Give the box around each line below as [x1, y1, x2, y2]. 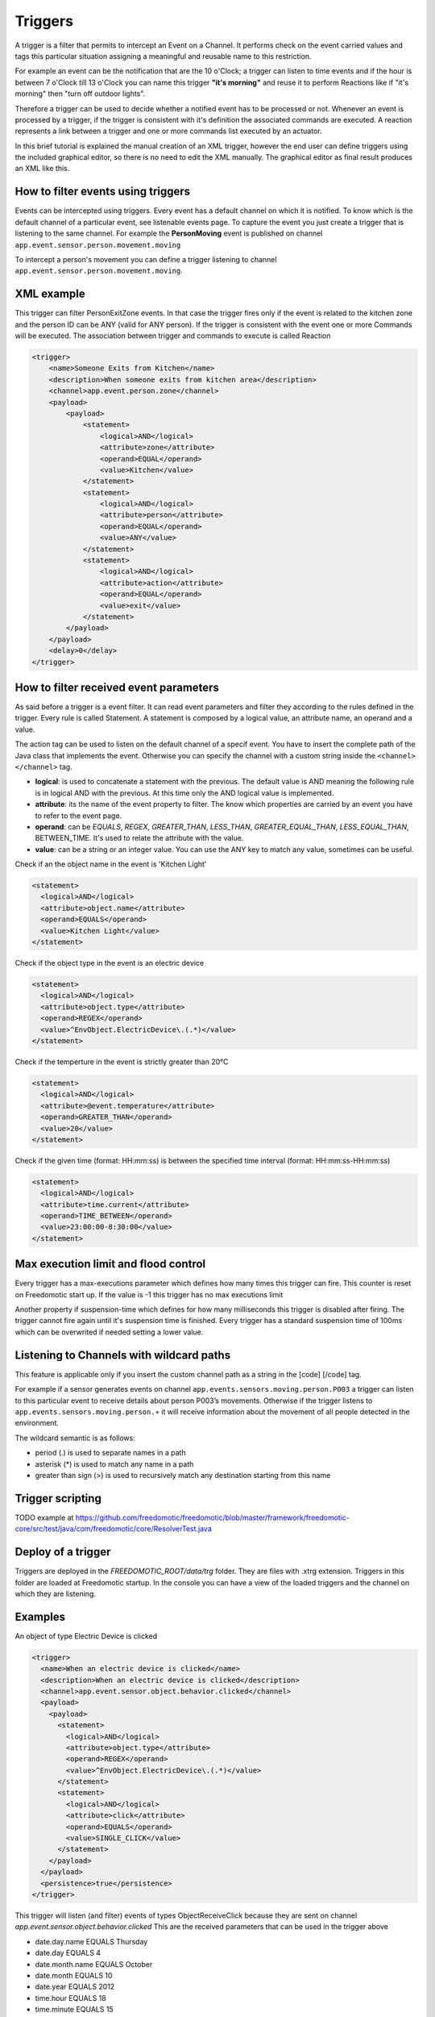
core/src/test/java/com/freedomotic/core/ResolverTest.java [14, 1524, 213, 1534]
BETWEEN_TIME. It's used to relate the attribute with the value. [35, 833, 244, 843]
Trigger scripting [14, 1491, 102, 1505]
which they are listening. [14, 1589, 97, 1598]
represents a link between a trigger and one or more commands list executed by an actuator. [14, 126, 322, 136]
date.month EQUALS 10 [35, 1970, 113, 1980]
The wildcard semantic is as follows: [14, 1433, 136, 1443]
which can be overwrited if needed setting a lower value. [14, 1327, 204, 1337]
